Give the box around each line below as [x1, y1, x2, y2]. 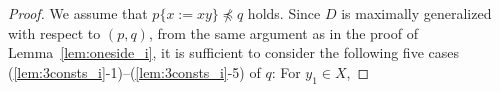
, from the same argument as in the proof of [148, 22, 418, 43]
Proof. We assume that [8, 3, 148, 23]
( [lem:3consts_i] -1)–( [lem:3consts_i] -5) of [8, 61, 261, 82]
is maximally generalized [341, 3, 492, 23]
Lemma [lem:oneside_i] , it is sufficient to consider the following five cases [8, 42, 459, 63]
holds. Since [247, 3, 321, 23]
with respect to [8, 22, 101, 43]
